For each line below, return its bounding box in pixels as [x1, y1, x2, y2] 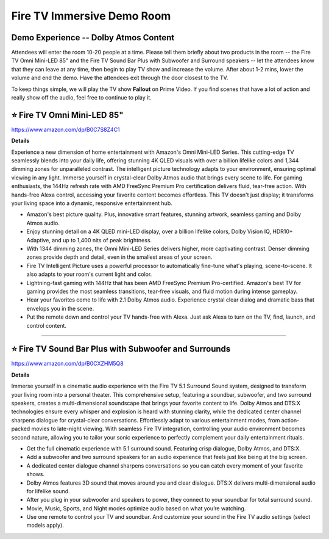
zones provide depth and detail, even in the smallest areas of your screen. [26, 253, 213, 261]
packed [11, 425, 30, 433]
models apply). [26, 522, 64, 529]
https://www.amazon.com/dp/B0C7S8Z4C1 [11, 126, 120, 133]
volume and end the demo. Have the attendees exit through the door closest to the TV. [11, 74, 228, 82]
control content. [26, 322, 67, 329]
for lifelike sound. [26, 487, 70, 494]
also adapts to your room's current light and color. [26, 270, 152, 278]
